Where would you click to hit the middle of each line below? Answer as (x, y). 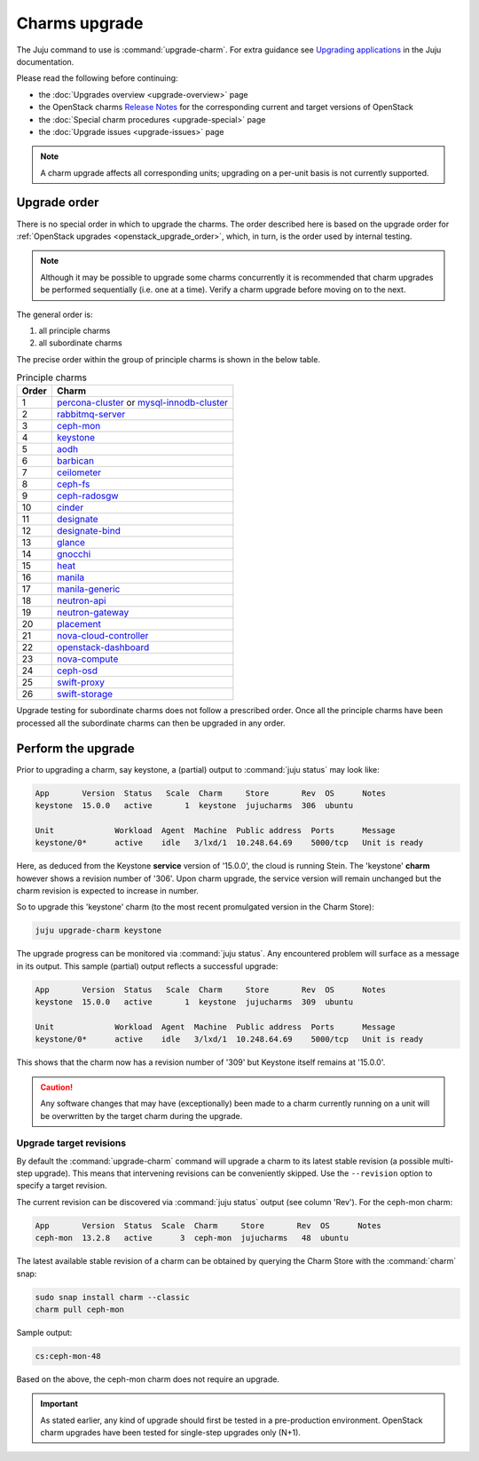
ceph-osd (77, 671)
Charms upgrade (80, 23)
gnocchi (74, 554)
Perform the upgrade (75, 748)
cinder (70, 508)
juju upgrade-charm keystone (98, 931)
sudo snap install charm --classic (112, 1297)
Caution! (57, 1087)
